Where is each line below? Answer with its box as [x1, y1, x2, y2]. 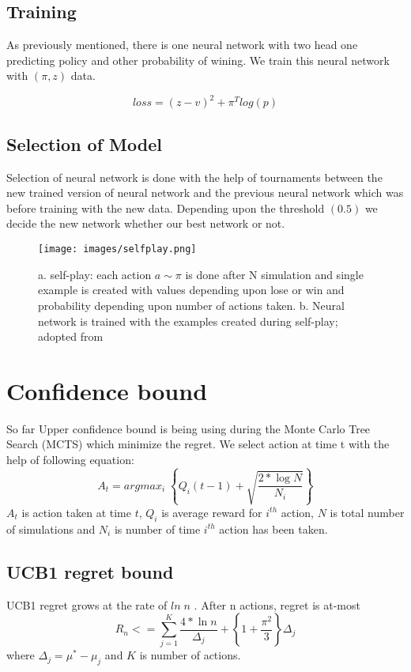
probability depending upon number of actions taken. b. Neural [38, 296, 345, 313]
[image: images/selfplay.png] [38, 244, 197, 255]
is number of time [114, 520, 201, 537]
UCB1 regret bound [6, 559, 174, 583]
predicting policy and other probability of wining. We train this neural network [6, 51, 390, 68]
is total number [330, 504, 405, 520]
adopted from [38, 328, 104, 345]
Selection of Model [6, 131, 162, 156]
